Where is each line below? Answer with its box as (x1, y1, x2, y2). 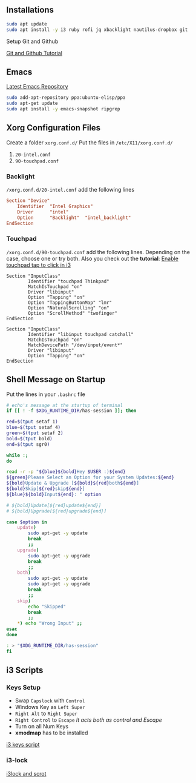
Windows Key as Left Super (15, 704, 86, 711)
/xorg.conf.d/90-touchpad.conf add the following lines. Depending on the (6, 248, 191, 255)
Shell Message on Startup (6, 374, 106, 385)
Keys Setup (6, 684, 41, 692)
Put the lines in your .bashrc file (6, 391, 86, 398)
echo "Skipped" (28, 603, 67, 610)
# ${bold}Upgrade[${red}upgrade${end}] (6, 508, 107, 514)
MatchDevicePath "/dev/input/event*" (28, 342, 123, 348)
